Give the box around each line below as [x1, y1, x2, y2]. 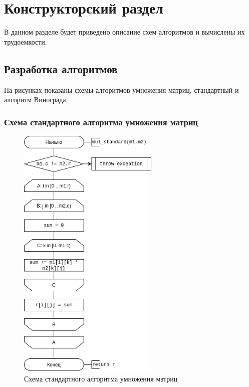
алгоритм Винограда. [4, 94, 68, 105]
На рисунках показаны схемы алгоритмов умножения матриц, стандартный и [4, 84, 239, 95]
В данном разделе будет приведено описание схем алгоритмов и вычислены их [4, 27, 245, 37]
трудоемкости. [4, 36, 47, 47]
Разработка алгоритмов [4, 61, 118, 76]
